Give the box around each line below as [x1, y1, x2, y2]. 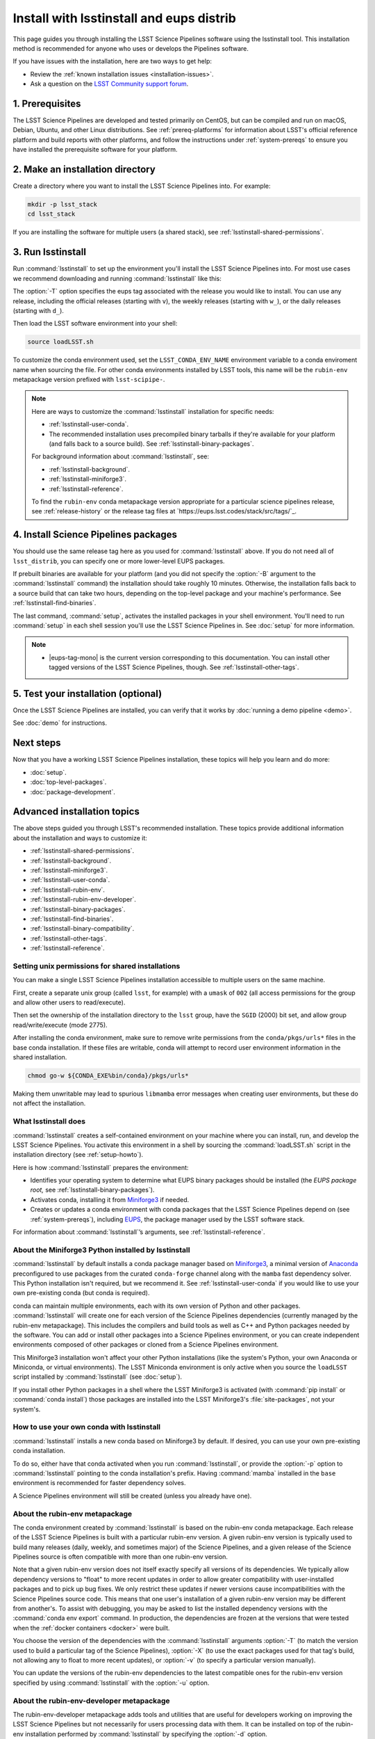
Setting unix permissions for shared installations [12, 961, 181, 970]
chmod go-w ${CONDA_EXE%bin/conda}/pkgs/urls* [27, 1072, 189, 1080]
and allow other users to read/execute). [12, 998, 126, 1007]
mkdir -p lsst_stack [27, 200, 97, 209]
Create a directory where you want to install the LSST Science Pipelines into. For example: [12, 182, 271, 191]
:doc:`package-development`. [30, 787, 116, 796]
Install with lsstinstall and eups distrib [12, 10, 236, 26]
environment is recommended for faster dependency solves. [12, 1479, 187, 1487]
